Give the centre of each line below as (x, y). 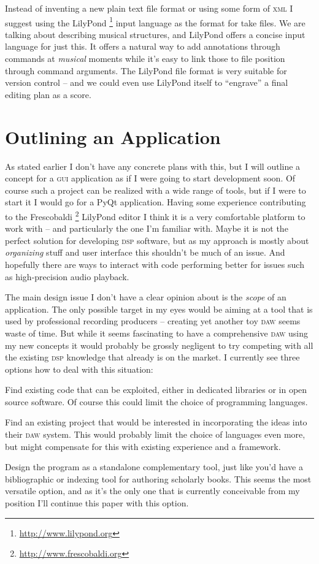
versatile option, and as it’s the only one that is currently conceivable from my (152, 491)
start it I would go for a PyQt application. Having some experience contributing (156, 202)
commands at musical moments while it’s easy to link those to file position (145, 59)
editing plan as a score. (48, 94)
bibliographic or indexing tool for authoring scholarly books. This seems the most (158, 478)
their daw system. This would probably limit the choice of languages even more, (155, 434)
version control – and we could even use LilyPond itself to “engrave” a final (147, 82)
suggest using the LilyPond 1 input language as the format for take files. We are (155, 21)
